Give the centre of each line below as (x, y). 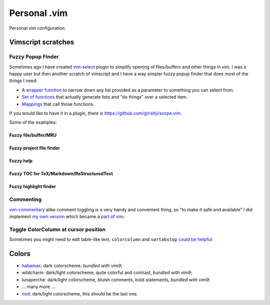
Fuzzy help (21, 161)
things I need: (23, 81)
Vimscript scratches (42, 42)
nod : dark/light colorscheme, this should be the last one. (80, 293)
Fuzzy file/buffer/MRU (33, 135)
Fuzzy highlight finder (32, 187)
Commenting (25, 199)
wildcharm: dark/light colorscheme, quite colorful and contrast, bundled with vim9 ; (107, 272)
